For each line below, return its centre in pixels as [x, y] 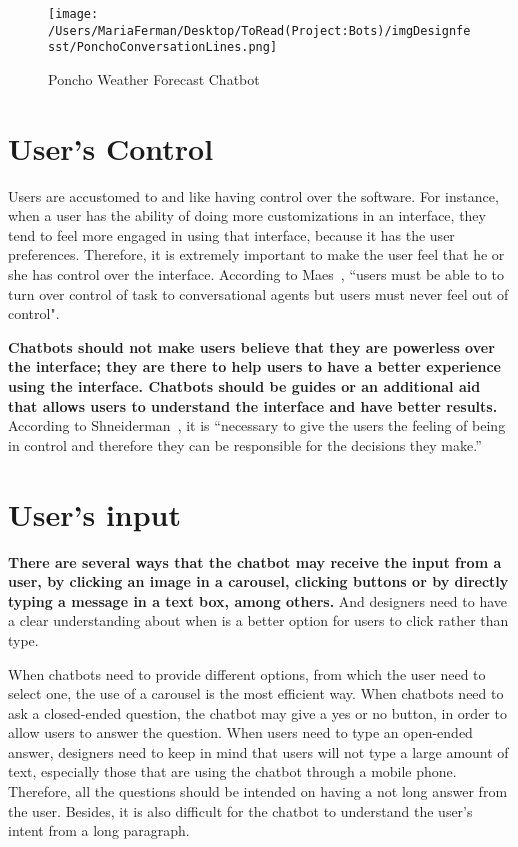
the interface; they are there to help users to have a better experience [254, 366]
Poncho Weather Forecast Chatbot [154, 78]
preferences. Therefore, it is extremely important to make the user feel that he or [256, 254]
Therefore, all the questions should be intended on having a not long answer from [258, 791]
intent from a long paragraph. [99, 830]
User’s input [95, 513]
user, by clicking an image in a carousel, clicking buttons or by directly [258, 581]
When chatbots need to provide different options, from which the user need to [247, 673]
